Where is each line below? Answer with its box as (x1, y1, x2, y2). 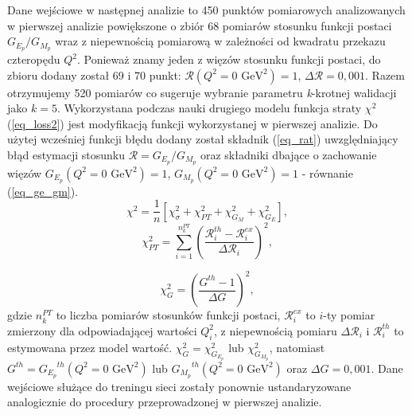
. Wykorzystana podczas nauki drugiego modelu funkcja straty (56, 100, 362, 116)
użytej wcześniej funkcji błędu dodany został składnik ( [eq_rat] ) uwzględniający (7, 131, 398, 147)
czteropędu (7, 51, 60, 68)
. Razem (365, 66, 405, 83)
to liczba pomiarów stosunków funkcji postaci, (56, 307, 281, 323)
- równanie (301, 164, 353, 181)
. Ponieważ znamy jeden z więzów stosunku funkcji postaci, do (76, 51, 381, 68)
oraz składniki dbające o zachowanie (200, 147, 377, 163)
